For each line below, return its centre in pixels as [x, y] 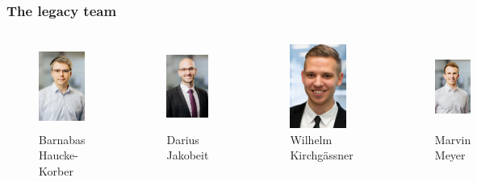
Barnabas [62, 139]
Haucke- [59, 155]
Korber [56, 170]
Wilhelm [311, 139]
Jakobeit [188, 155]
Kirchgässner [322, 155]
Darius [183, 139]
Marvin [453, 139]
